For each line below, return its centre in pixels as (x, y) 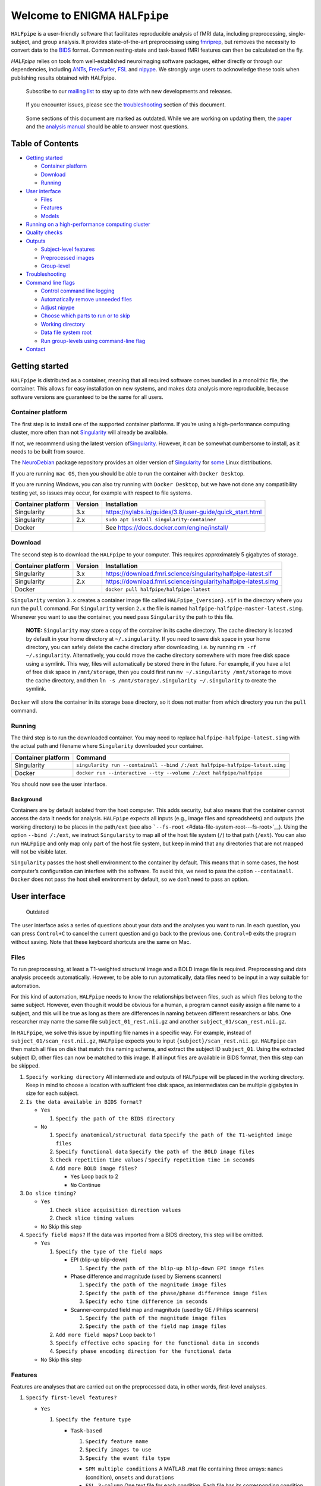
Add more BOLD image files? (97, 1168)
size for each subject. (52, 1093)
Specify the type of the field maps (109, 1252)
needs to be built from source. (48, 451)
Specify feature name (117, 1441)
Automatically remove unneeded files (86, 299)
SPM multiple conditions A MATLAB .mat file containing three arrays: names (184, 1469)
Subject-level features (68, 249)
